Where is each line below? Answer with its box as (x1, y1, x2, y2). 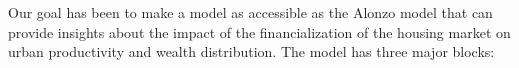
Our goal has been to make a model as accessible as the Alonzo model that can (8, 2, 493, 22)
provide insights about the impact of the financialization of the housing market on (8, 21, 511, 42)
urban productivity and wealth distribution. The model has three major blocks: (8, 41, 495, 62)
